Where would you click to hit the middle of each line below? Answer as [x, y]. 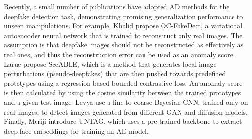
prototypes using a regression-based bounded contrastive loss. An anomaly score [123, 83]
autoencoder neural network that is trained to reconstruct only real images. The [123, 35]
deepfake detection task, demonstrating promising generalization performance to [124, 16]
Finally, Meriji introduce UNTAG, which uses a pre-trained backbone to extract [123, 121]
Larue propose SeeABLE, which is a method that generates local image [110, 64]
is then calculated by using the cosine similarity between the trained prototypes [123, 92]
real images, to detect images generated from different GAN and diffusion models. [126, 111]
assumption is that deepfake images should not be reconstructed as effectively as [124, 45]
